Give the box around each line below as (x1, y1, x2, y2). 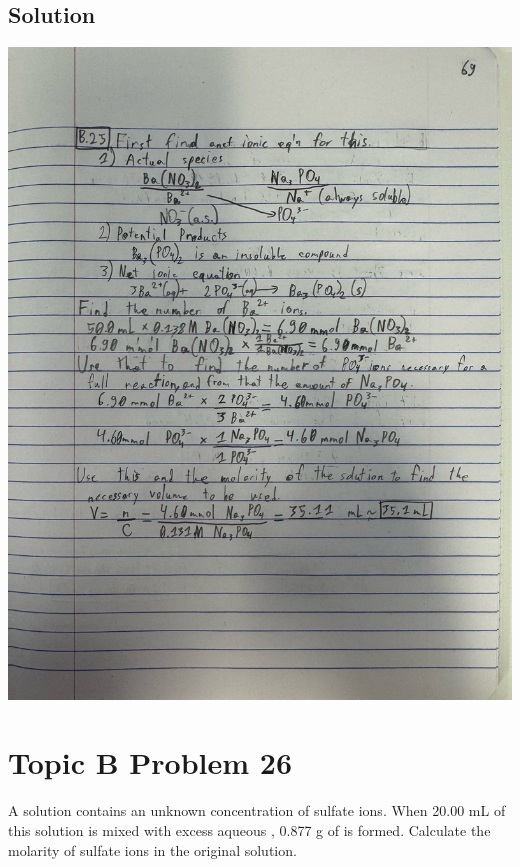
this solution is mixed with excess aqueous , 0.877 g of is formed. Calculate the (8, 819, 491, 840)
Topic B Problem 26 (8, 742, 293, 783)
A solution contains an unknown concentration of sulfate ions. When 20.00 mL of (8, 800, 506, 821)
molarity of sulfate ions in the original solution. (8, 839, 297, 860)
